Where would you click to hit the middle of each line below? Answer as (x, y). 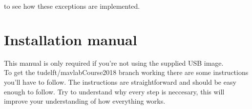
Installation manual (71, 39)
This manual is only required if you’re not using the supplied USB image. (114, 63)
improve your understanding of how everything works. (85, 101)
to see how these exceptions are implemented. (72, 6)
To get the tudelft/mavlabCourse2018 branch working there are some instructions (126, 72)
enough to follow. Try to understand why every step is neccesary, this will (114, 91)
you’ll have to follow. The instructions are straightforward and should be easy (120, 82)
